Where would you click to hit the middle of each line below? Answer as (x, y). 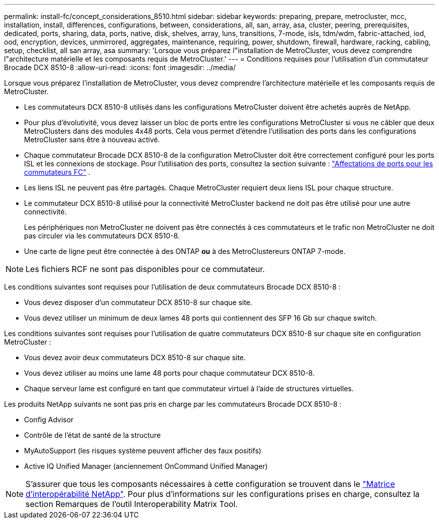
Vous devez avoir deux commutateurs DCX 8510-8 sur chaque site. (135, 357)
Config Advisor (49, 420)
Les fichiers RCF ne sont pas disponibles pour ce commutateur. (145, 269)
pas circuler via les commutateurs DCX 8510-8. (102, 236)
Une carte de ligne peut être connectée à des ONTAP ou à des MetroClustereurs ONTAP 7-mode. (185, 251)
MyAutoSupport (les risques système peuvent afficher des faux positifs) (143, 451)
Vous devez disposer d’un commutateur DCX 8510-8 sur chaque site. (138, 302)
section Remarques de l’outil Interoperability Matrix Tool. (132, 504)
